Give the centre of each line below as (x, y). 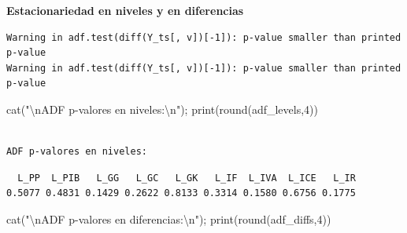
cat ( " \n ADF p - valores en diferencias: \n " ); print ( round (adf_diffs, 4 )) (169, 218)
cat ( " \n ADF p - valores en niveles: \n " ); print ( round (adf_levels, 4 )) (162, 109)
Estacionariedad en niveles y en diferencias (125, 10)
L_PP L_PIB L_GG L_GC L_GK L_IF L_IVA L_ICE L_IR (187, 178)
